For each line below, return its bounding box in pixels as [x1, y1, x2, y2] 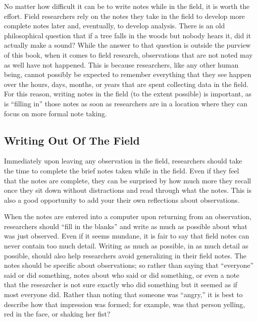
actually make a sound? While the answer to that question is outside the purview [4, 40, 251, 50]
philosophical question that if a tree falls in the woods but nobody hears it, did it [4, 30, 251, 40]
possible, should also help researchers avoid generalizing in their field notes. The [4, 250, 247, 260]
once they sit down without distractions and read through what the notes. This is [4, 185, 252, 195]
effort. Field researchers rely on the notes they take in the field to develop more [4, 10, 245, 21]
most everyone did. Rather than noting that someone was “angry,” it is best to [4, 289, 243, 300]
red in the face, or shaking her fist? [4, 309, 110, 319]
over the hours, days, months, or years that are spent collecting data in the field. [4, 79, 249, 89]
